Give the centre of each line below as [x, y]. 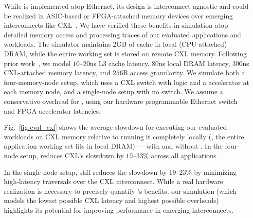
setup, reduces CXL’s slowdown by [72, 155]
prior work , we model [37, 63]
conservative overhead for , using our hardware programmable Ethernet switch [121, 101]
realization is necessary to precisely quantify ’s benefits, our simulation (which [120, 191]
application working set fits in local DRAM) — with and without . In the [113, 146]
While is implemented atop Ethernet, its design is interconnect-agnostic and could [126, 6]
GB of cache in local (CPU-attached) [172, 44]
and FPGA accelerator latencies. [52, 110]
